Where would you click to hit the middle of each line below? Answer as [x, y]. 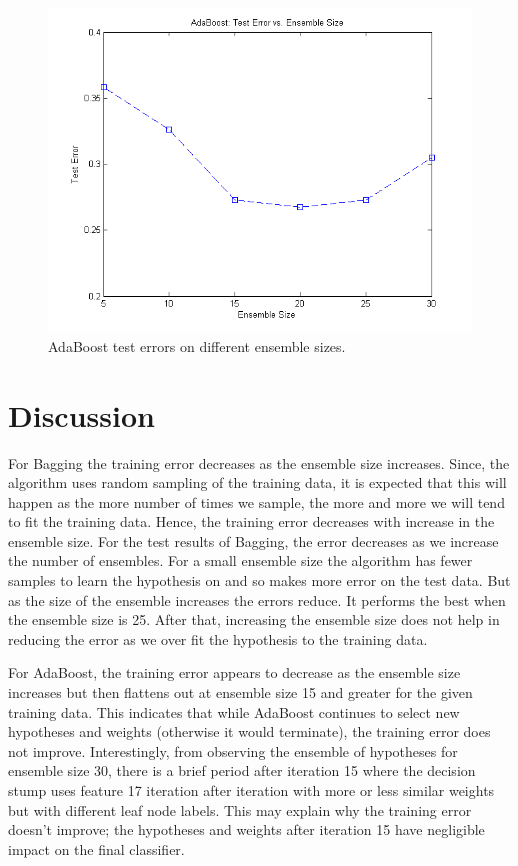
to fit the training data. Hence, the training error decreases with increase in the [251, 521]
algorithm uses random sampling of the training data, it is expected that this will [257, 482]
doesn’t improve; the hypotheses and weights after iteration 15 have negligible [246, 829]
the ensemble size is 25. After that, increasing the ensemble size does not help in [254, 619]
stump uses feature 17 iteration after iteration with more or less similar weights [251, 790]
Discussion [81, 414]
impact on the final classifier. [96, 848]
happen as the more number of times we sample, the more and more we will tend [256, 501]
